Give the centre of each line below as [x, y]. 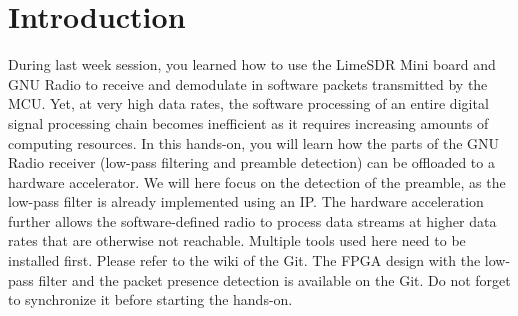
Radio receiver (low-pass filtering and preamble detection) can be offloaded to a [251, 162]
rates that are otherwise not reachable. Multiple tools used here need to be [237, 240]
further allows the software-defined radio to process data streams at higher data [252, 220]
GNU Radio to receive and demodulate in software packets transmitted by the [248, 83]
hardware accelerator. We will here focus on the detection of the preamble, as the [257, 181]
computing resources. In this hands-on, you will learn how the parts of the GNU [254, 142]
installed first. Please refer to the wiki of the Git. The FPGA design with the [244, 260]
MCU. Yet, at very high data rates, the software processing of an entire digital [248, 103]
